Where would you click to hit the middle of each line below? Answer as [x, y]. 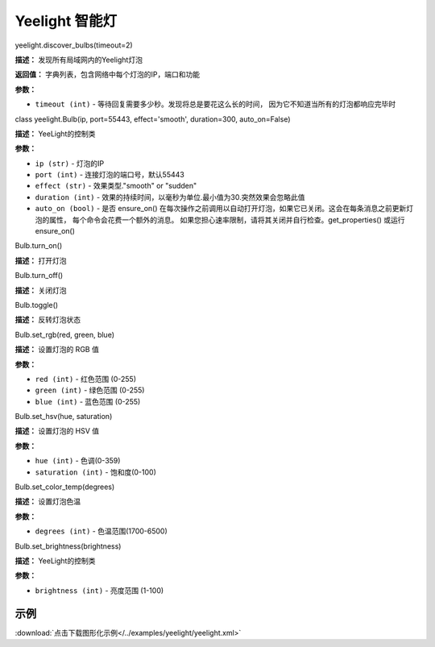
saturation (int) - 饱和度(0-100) [96, 472]
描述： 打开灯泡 [41, 260]
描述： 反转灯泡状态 [48, 320]
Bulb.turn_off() [39, 276]
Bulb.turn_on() [39, 246]
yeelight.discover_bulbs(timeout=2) [74, 45]
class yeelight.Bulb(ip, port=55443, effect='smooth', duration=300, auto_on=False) [153, 119]
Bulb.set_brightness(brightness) [68, 546]
